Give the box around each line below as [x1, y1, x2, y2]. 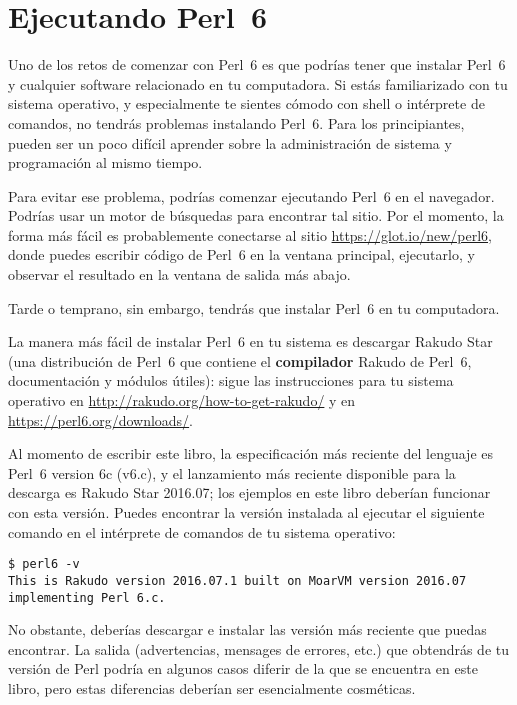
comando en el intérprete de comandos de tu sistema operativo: [8, 521, 396, 542]
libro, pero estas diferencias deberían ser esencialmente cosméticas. [8, 677, 416, 698]
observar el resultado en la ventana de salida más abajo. [8, 264, 351, 285]
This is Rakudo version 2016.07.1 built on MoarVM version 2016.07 [8, 573, 467, 588]
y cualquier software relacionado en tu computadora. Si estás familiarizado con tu [8, 73, 508, 94]
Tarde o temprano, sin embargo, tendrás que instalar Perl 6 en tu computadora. [8, 297, 500, 318]
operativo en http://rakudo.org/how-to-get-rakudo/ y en [8, 390, 356, 411]
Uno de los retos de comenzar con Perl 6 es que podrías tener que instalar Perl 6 [8, 54, 506, 75]
